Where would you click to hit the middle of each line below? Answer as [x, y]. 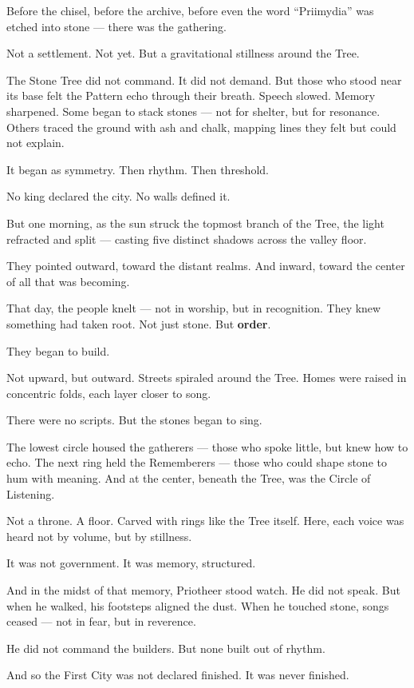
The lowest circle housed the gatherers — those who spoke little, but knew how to [207, 446]
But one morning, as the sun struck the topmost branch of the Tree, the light [195, 223]
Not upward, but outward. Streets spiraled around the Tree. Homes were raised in [207, 378]
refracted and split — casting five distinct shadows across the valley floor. [187, 239]
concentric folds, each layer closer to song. [109, 393]
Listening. [31, 493]
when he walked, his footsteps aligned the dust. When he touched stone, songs [198, 605]
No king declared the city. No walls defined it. [118, 196]
